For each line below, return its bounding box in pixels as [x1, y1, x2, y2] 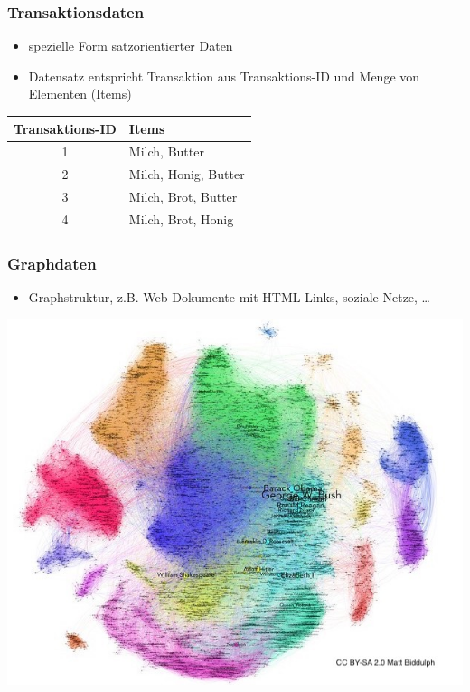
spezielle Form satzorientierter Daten [28, 36, 233, 55]
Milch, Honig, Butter [128, 165, 245, 184]
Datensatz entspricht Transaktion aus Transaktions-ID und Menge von [28, 66, 420, 85]
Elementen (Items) [28, 84, 132, 103]
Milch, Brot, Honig [128, 209, 234, 228]
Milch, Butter [128, 142, 204, 161]
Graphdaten [7, 251, 97, 274]
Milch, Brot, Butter [128, 187, 238, 206]
